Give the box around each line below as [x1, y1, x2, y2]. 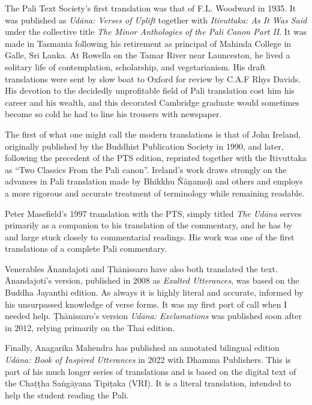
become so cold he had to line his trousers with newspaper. [5, 108, 222, 120]
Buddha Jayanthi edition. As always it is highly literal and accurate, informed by [5, 286, 304, 299]
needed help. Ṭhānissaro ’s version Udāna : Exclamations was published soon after [5, 309, 302, 322]
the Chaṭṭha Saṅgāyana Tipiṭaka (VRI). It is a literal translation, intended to [5, 377, 292, 389]
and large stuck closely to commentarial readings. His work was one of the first [5, 230, 295, 243]
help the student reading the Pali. [5, 388, 129, 401]
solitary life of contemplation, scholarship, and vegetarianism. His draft [5, 60, 266, 73]
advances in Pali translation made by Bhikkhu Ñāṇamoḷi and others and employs [5, 175, 303, 187]
